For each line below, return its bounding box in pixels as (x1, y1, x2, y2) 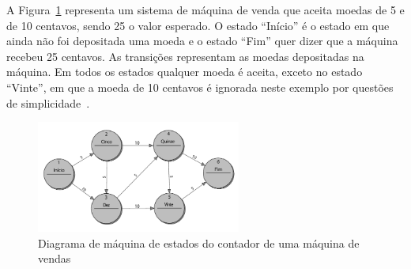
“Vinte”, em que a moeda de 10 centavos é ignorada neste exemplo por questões (6, 78, 394, 95)
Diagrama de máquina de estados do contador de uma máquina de (38, 234, 360, 251)
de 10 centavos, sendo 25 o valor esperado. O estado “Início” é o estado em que (6, 17, 390, 33)
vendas (38, 250, 71, 267)
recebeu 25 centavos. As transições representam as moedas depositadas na (6, 47, 364, 64)
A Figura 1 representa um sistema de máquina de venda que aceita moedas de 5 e (6, 2, 405, 17)
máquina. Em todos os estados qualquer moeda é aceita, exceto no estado (6, 63, 363, 80)
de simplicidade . (6, 94, 90, 111)
